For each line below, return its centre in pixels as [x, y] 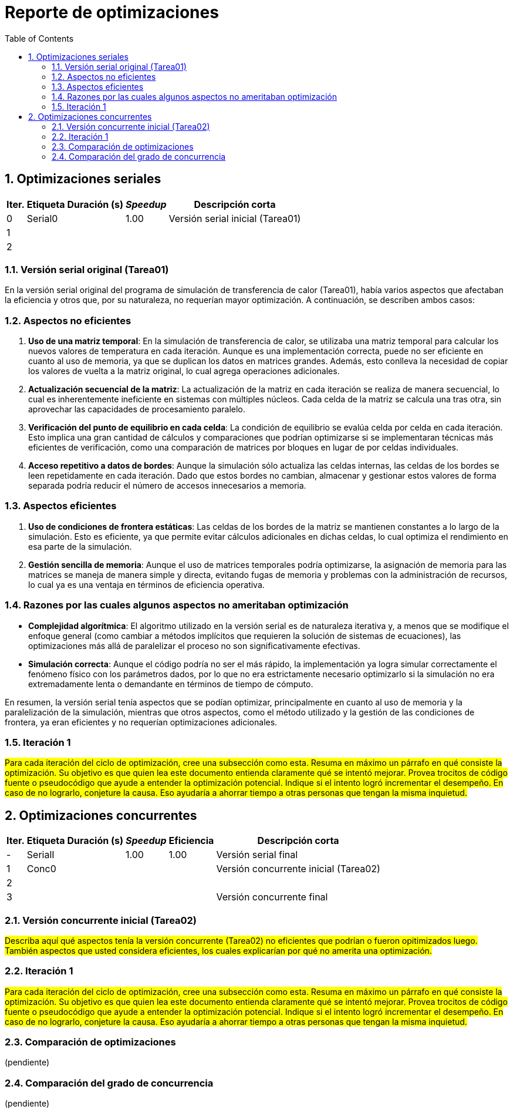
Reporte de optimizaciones [112, 12]
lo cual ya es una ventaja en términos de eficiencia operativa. [146, 584]
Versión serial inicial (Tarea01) [235, 218]
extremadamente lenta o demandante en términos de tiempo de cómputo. [171, 684]
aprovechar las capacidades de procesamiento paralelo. [137, 409]
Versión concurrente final [272, 897]
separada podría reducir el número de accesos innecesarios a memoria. [167, 486]
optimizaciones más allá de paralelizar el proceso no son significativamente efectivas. [194, 645]
